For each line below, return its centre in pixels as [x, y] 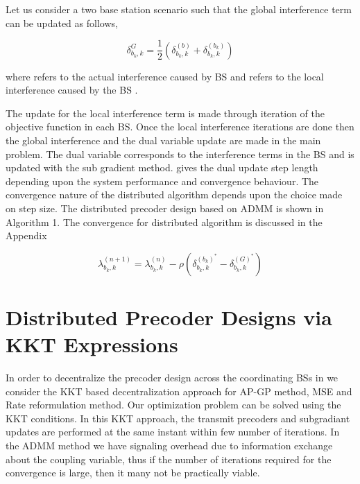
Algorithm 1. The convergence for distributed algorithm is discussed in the [164, 222]
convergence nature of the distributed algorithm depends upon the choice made [174, 195]
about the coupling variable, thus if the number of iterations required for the [169, 459]
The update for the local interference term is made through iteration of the [165, 113]
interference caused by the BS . [72, 90]
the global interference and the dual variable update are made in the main [163, 140]
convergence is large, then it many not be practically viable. [133, 473]
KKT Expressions [92, 344]
